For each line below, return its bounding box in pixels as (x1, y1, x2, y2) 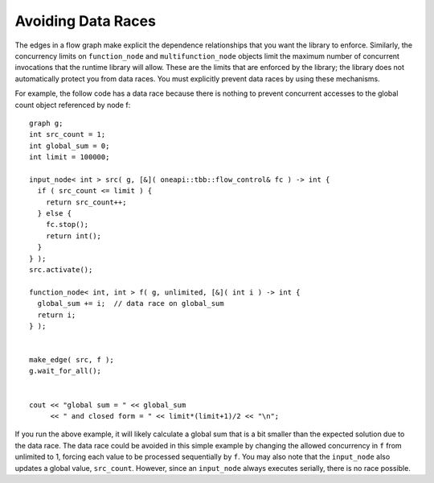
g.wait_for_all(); (29, 366, 102, 376)
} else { (37, 209, 72, 218)
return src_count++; (45, 197, 127, 207)
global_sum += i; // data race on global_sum (37, 299, 224, 308)
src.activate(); (29, 265, 93, 274)
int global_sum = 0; (29, 141, 110, 151)
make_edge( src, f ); (29, 355, 114, 365)
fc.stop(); (45, 220, 89, 229)
